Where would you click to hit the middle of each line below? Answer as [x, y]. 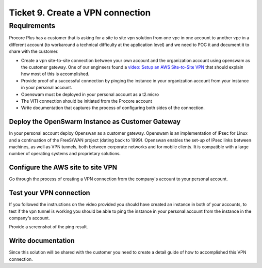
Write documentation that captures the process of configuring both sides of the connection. [113, 108]
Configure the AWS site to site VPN [63, 167]
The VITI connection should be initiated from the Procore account [87, 101]
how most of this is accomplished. [55, 74]
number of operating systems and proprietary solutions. [65, 154]
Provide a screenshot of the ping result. [49, 227]
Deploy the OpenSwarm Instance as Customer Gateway [95, 122]
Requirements [32, 26]
